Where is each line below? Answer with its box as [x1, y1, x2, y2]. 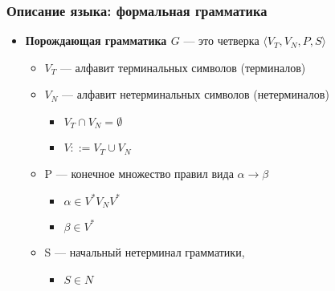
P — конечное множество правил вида [44, 164, 234, 181]
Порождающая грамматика [25, 32, 167, 49]
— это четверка [183, 32, 259, 49]
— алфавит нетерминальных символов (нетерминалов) [62, 86, 329, 103]
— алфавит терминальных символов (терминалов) [59, 59, 306, 75]
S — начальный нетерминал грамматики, [44, 243, 245, 260]
